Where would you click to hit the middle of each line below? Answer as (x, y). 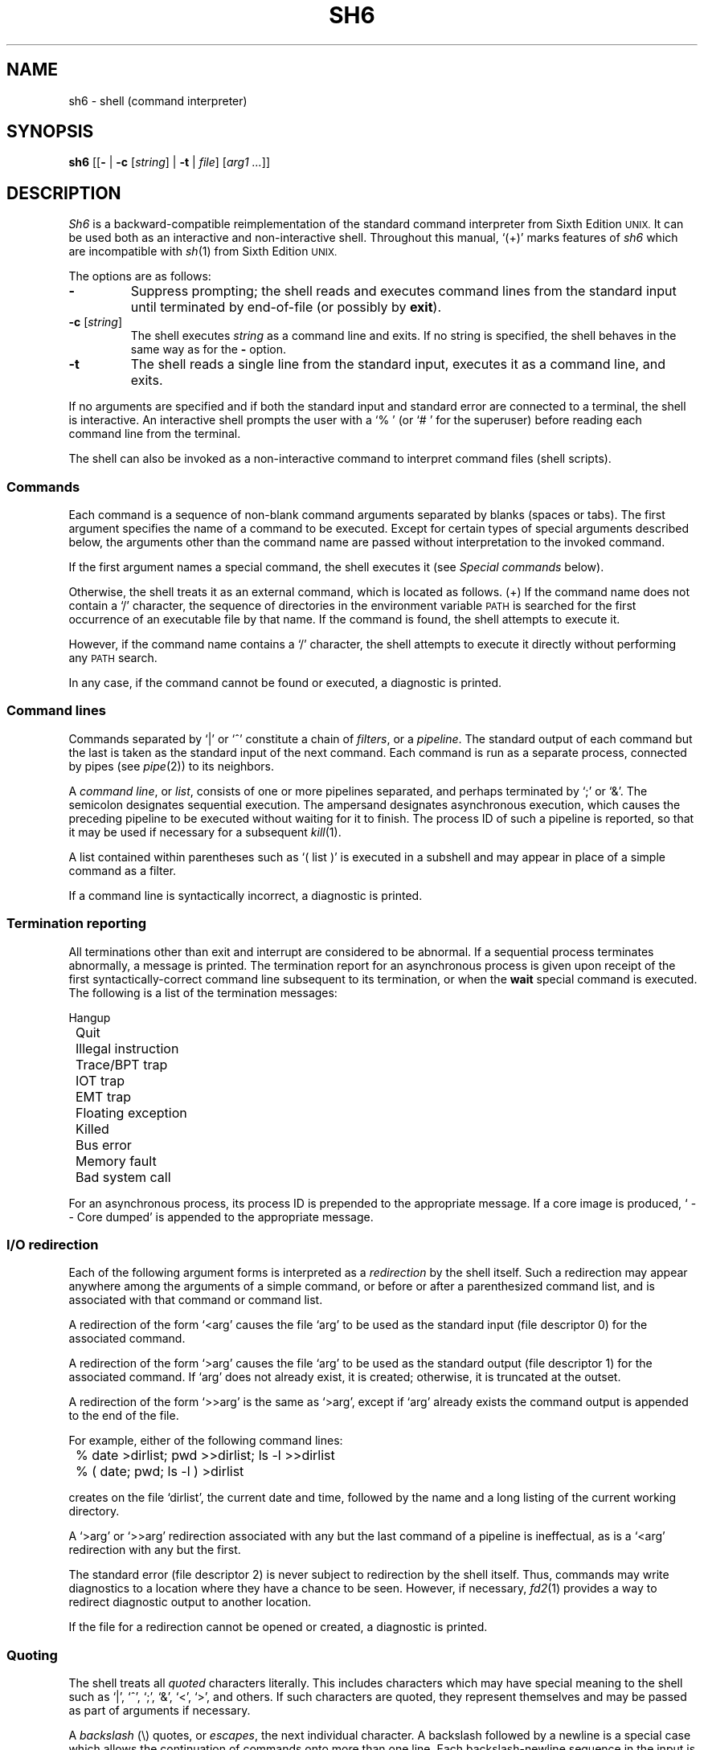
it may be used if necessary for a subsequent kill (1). (205, 832)
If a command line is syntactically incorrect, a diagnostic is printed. (246, 895)
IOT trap (100, 1080)
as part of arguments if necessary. (160, 1711)
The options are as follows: (140, 276)
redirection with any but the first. (155, 1550)
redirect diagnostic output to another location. (190, 1602)
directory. (94, 1511)
